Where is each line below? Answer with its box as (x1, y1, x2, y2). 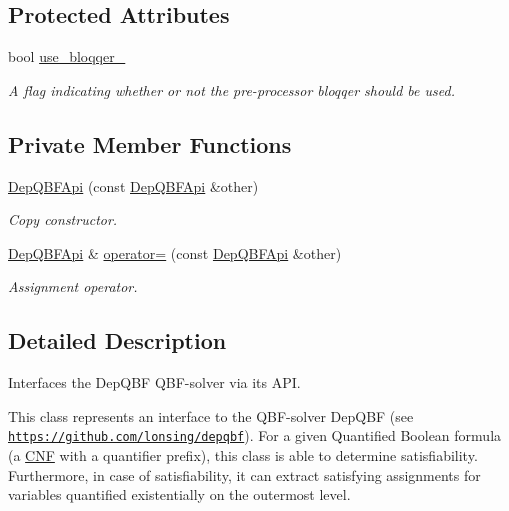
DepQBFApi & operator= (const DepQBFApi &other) (8, 242, 342, 263)
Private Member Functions (8, 128, 292, 159)
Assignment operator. (8, 276, 138, 297)
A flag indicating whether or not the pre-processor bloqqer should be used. (8, 79, 455, 100)
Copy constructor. (8, 209, 118, 230)
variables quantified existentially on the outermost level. (8, 484, 351, 505)
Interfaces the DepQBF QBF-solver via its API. (8, 372, 301, 393)
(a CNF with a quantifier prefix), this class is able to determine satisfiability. (8, 445, 478, 466)
